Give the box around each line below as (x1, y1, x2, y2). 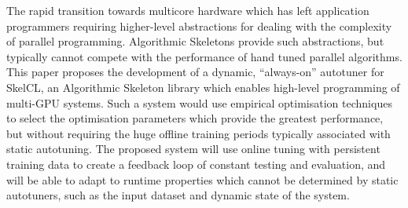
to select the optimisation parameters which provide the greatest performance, (6, 110, 384, 126)
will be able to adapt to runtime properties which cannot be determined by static (6, 171, 399, 188)
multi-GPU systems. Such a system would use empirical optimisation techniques (6, 94, 392, 111)
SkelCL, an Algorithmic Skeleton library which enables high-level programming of (6, 78, 400, 95)
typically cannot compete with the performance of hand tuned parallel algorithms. (6, 48, 402, 64)
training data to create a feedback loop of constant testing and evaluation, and (6, 155, 386, 172)
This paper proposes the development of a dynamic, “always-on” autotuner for (6, 64, 384, 80)
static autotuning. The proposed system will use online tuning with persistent (6, 140, 380, 157)
